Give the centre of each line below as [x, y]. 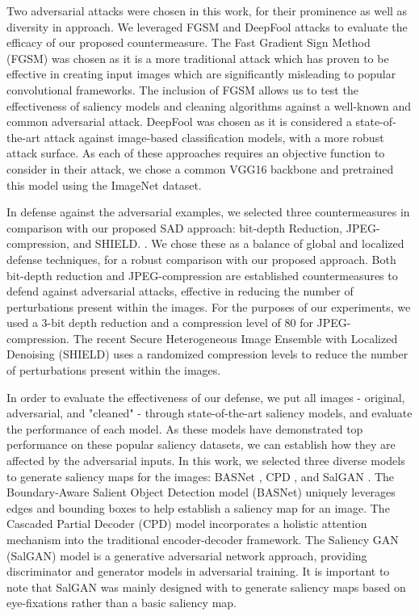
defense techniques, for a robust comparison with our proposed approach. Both [201, 259]
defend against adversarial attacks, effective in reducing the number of [180, 291]
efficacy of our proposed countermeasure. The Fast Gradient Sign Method [189, 42]
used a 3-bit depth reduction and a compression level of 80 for [160, 323]
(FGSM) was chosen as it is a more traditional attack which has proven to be [198, 58]
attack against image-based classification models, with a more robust [214, 137]
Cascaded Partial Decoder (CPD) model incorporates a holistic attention [187, 524]
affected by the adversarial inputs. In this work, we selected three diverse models [206, 461]
